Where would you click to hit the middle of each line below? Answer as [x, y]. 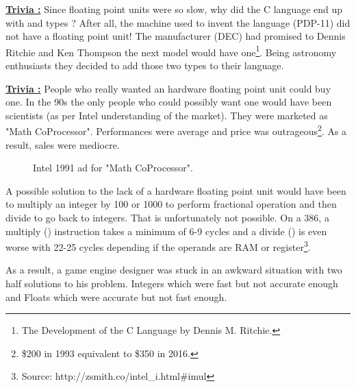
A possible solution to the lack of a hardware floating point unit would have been [176, 190]
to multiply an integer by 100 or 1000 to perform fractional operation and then [171, 204]
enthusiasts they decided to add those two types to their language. [145, 65]
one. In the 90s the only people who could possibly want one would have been [169, 102]
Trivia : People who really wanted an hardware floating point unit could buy [168, 88]
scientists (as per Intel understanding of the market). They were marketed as [167, 115]
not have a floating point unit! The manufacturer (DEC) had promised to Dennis [176, 36]
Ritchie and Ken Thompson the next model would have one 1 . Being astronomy [171, 51]
